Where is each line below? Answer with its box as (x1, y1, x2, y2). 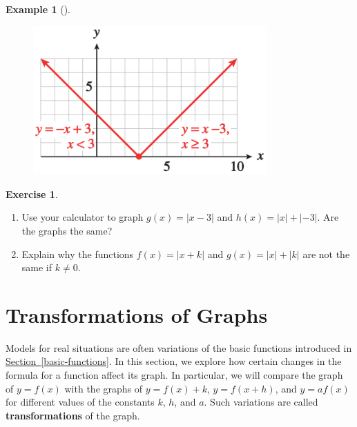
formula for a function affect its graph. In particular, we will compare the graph (6, 368, 343, 382)
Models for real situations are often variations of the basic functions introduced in (6, 340, 352, 355)
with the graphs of (64, 381, 143, 395)
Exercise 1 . (6, 186, 58, 201)
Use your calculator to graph (21, 210, 144, 224)
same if (21, 260, 52, 275)
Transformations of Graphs (6, 300, 268, 328)
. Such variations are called (204, 395, 318, 409)
